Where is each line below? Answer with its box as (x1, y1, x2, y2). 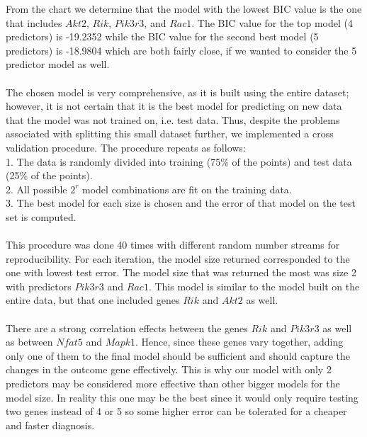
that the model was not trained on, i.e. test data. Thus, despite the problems (6, 112, 340, 127)
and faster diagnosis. (6, 417, 95, 432)
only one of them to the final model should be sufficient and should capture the (6, 348, 351, 363)
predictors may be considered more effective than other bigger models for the (6, 376, 340, 391)
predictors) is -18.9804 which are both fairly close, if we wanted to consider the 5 (6, 42, 357, 57)
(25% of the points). (6, 168, 93, 183)
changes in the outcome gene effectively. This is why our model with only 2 (6, 362, 332, 377)
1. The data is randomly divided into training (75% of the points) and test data (6, 154, 352, 169)
